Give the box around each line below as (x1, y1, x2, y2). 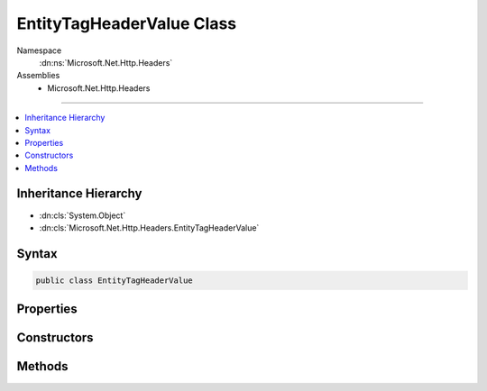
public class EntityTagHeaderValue (35, 275, 193, 286)
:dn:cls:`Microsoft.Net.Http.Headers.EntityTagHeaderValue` (39, 222, 260, 233)
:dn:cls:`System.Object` (39, 210, 126, 221)
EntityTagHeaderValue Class (16, 14, 237, 33)
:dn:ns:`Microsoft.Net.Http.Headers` (39, 57, 173, 68)
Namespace (16, 45, 62, 56)
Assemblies (16, 70, 60, 81)
